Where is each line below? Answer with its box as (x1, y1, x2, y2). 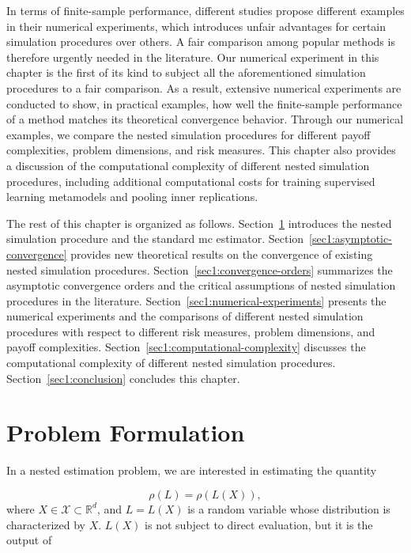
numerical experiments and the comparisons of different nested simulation (6, 308, 364, 324)
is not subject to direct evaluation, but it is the (145, 516, 373, 532)
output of (6, 532, 52, 548)
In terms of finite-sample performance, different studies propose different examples (6, 2, 405, 18)
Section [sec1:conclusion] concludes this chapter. (6, 369, 240, 386)
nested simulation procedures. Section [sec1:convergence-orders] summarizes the (6, 261, 393, 278)
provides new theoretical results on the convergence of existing (70, 245, 373, 262)
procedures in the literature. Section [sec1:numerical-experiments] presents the (6, 292, 386, 309)
